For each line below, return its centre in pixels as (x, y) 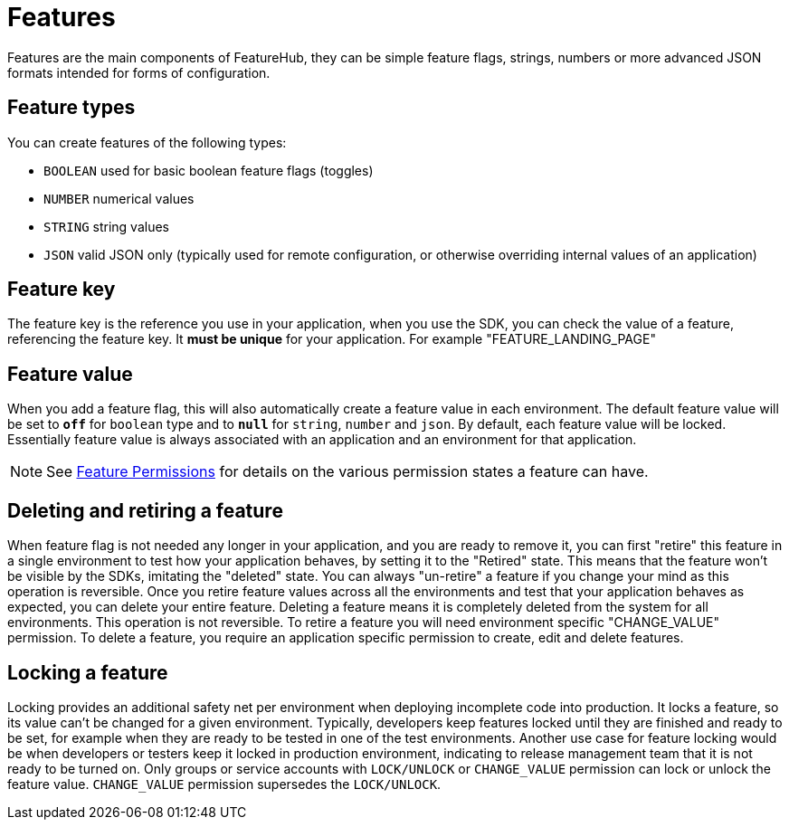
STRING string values (106, 226)
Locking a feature (88, 672)
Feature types (71, 108)
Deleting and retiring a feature (145, 510)
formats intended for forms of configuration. (139, 72)
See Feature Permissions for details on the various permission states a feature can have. (347, 472)
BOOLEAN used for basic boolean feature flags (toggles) (209, 170)
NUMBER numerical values (119, 198)
